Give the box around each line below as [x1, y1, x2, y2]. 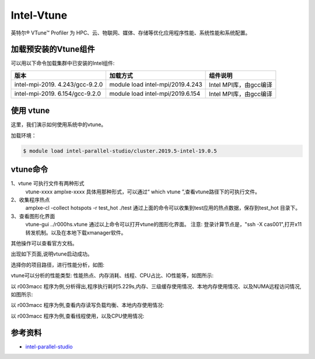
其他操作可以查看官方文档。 [10, 240, 78, 247]
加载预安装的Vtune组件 [10, 44, 96, 54]
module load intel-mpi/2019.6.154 [109, 89, 201, 98]
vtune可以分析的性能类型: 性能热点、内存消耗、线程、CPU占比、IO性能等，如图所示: [10, 272, 214, 279]
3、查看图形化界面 [10, 212, 55, 219]
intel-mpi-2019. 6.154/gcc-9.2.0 [14, 89, 101, 98]
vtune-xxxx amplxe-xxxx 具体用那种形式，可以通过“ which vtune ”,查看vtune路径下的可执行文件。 [25, 188, 261, 195]
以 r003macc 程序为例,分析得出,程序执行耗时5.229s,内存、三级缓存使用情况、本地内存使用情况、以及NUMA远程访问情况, [10, 282, 302, 289]
